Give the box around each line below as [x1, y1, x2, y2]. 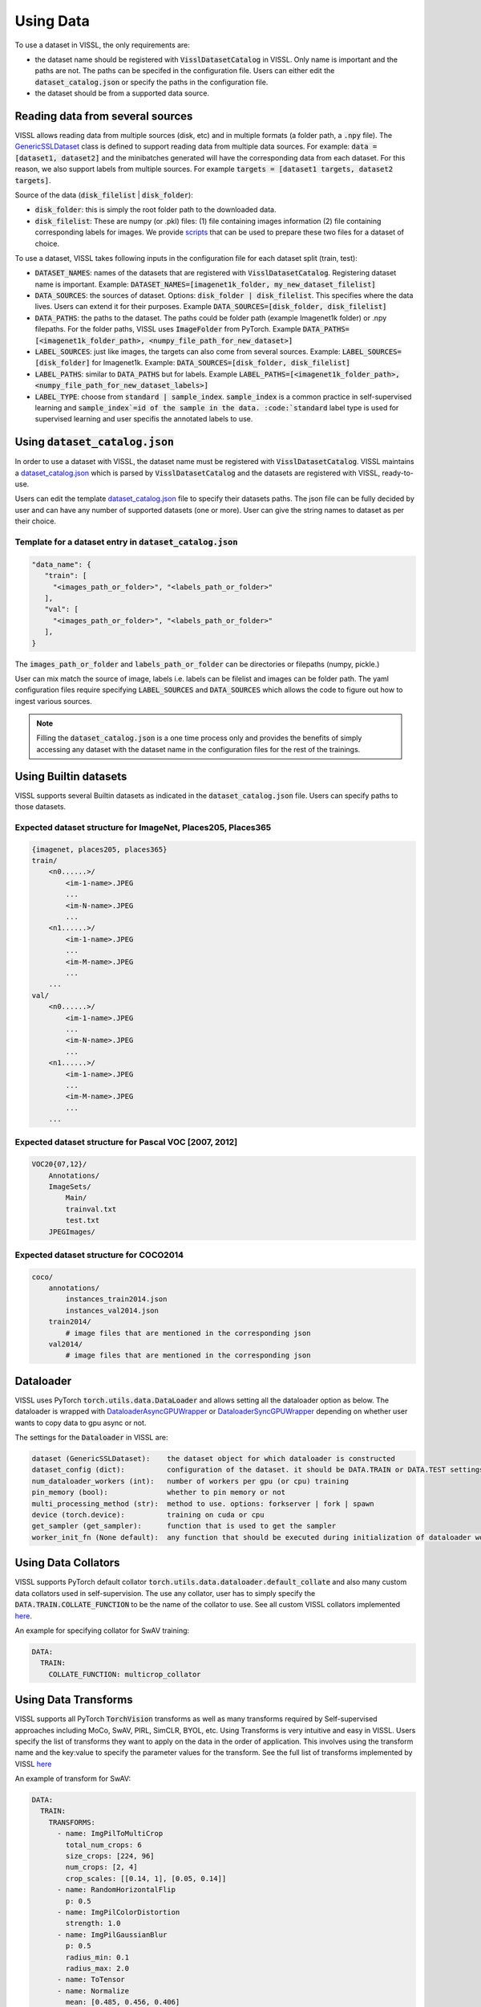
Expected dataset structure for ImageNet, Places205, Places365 [14, 821, 272, 833]
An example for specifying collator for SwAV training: [14, 1626, 190, 1635]
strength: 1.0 [65, 1919, 121, 1928]
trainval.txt [65, 1204, 117, 1214]
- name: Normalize [57, 1986, 130, 1995]
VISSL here [14, 1759, 52, 1769]
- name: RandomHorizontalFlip [57, 1885, 176, 1895]
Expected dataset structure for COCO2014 [14, 1249, 184, 1260]
